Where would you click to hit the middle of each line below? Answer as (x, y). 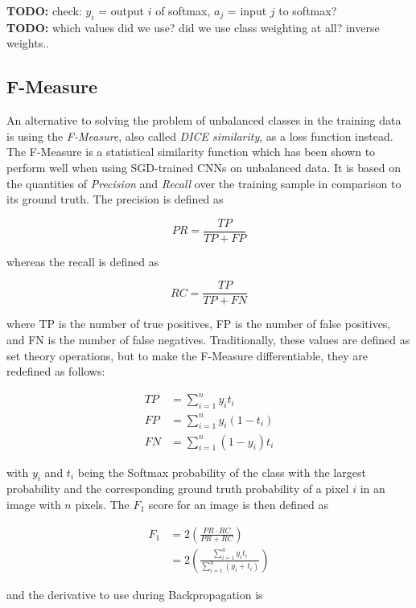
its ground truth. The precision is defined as (115, 199)
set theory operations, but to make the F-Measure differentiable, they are (187, 355)
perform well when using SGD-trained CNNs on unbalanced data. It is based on (204, 167)
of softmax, (183, 10)
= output (121, 10)
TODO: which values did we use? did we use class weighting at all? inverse (193, 27)
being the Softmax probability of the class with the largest (222, 472)
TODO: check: (44, 10)
